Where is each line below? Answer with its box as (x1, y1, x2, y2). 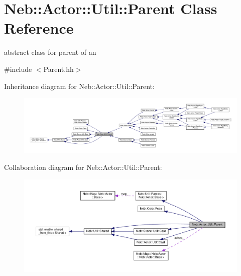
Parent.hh (43, 63, 74, 74)
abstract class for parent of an (4, 47, 96, 57)
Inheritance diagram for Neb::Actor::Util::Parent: (4, 80, 155, 91)
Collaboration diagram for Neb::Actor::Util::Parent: (4, 162, 162, 172)
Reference (4, 18, 74, 38)
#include (4, 63, 32, 74)
